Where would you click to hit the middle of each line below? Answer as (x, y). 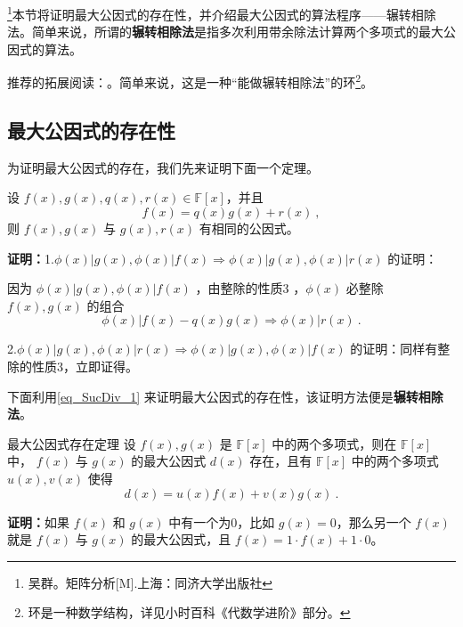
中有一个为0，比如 (222, 521)
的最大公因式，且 (181, 539)
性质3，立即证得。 (85, 366)
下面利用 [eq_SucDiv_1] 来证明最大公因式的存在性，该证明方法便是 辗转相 (219, 396)
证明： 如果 (38, 521)
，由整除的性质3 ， (251, 288)
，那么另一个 (374, 521)
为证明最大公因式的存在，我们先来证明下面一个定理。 (163, 167)
